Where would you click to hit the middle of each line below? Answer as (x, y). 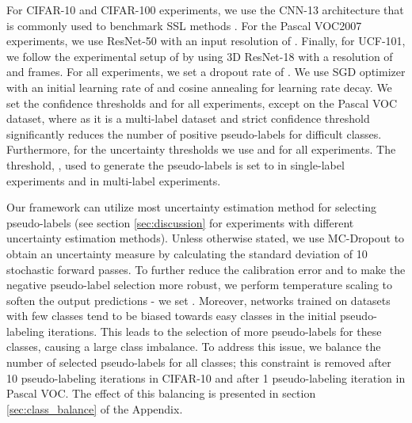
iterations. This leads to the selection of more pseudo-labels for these (215, 331)
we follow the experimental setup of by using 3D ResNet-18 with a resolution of (200, 56)
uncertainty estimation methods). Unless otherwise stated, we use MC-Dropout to (206, 238)
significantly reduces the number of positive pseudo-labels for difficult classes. (194, 133)
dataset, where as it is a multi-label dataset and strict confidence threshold (188, 118)
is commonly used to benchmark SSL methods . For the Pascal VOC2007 (184, 25)
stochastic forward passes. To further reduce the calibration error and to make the (206, 269)
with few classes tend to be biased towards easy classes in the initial (172, 316)
